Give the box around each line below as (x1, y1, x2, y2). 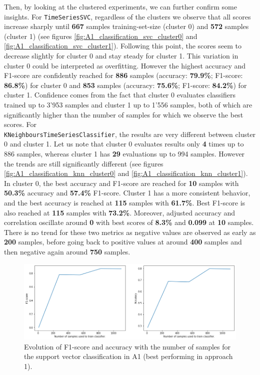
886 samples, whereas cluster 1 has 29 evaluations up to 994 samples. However (4, 148, 245, 159)
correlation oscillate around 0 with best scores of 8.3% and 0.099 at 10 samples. (4, 217, 254, 227)
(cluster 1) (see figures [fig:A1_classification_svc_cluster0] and (4, 30, 197, 41)
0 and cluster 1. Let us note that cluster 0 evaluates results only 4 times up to (4, 138, 244, 149)
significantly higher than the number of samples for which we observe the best (4, 109, 243, 119)
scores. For (4, 119, 36, 129)
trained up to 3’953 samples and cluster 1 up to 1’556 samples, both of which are (4, 99, 252, 109)
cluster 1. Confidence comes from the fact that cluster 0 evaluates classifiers (4, 89, 236, 100)
